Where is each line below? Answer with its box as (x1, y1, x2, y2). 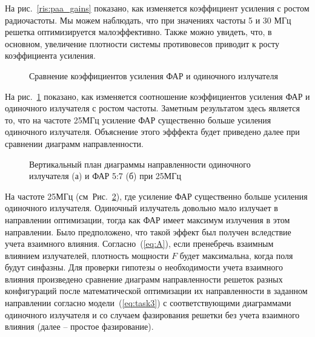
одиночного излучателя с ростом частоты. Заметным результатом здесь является (5, 102, 300, 114)
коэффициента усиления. (5, 49, 96, 62)
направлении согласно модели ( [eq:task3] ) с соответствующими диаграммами (5, 296, 291, 309)
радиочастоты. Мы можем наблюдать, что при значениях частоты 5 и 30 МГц (5, 13, 291, 26)
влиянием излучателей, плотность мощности (5, 249, 169, 261)
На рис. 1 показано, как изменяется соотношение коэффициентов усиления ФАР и (5, 90, 310, 102)
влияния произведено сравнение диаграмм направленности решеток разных (5, 272, 283, 285)
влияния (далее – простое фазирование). (5, 320, 154, 333)
